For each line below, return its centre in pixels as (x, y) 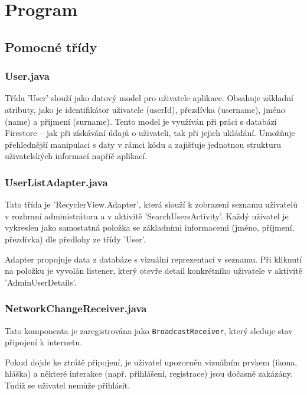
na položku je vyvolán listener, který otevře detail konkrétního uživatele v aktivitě (153, 271)
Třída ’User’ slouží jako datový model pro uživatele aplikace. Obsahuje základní (149, 98)
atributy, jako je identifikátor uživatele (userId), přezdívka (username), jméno (145, 109)
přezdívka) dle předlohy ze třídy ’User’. (75, 239)
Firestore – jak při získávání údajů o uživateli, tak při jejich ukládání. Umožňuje (150, 133)
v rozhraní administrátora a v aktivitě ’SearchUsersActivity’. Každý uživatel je (147, 216)
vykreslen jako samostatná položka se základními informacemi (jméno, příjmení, (150, 227)
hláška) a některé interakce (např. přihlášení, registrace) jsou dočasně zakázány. (149, 373)
